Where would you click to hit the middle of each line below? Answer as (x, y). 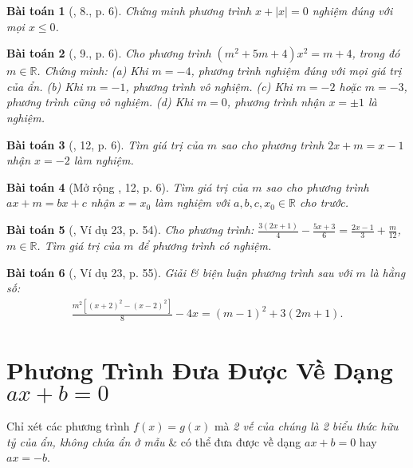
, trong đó (376, 53)
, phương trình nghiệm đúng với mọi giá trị (296, 71)
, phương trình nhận (276, 102)
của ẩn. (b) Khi (45, 86)
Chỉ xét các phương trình (68, 426)
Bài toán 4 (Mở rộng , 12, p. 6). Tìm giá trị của (128, 186)
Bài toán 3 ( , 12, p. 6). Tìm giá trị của (105, 144)
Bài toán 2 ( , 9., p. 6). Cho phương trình (109, 53)
